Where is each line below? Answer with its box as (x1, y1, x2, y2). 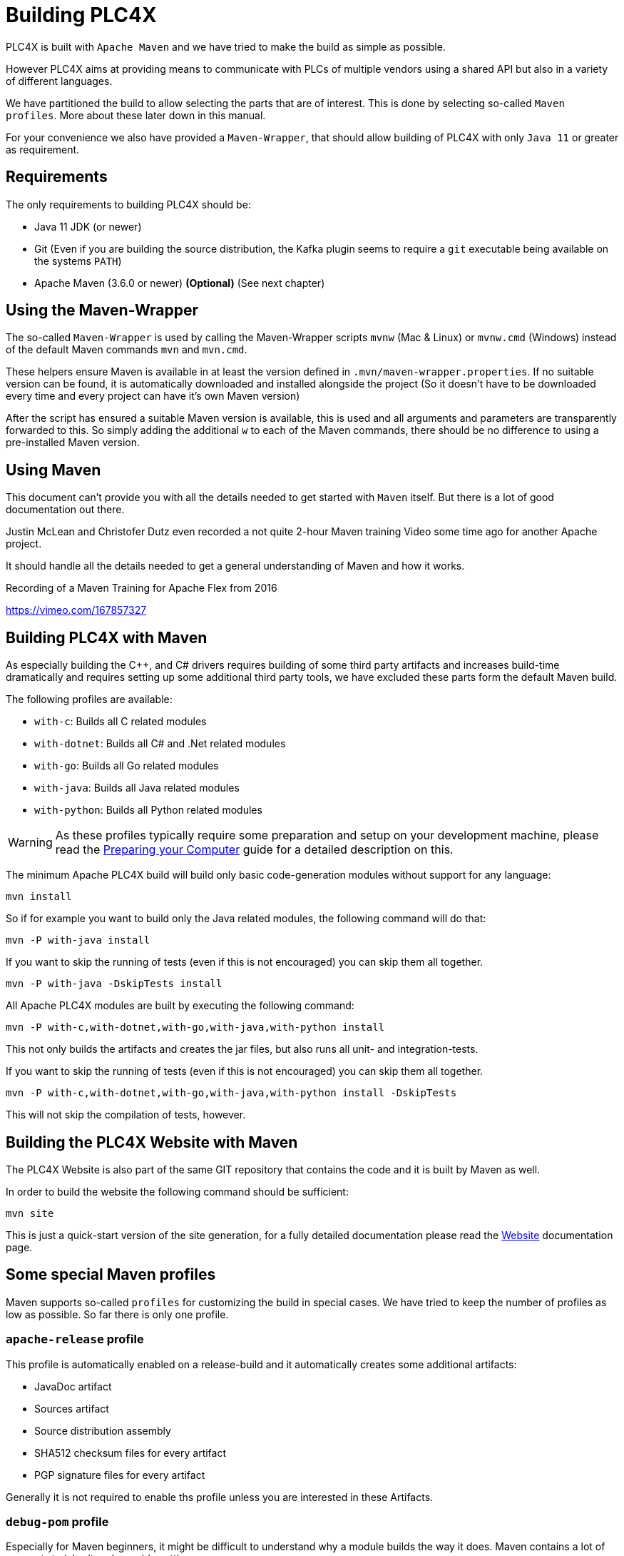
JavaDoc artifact (34, 1380, 112, 1393)
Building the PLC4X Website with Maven (6, 1133, 298, 1151)
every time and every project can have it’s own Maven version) (6, 390, 300, 403)
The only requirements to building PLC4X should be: (6, 198, 251, 211)
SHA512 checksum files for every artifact (34, 1446, 227, 1459)
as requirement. (6, 143, 80, 156)
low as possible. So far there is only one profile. (6, 1308, 229, 1320)
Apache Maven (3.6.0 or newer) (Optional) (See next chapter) (34, 276, 325, 289)
